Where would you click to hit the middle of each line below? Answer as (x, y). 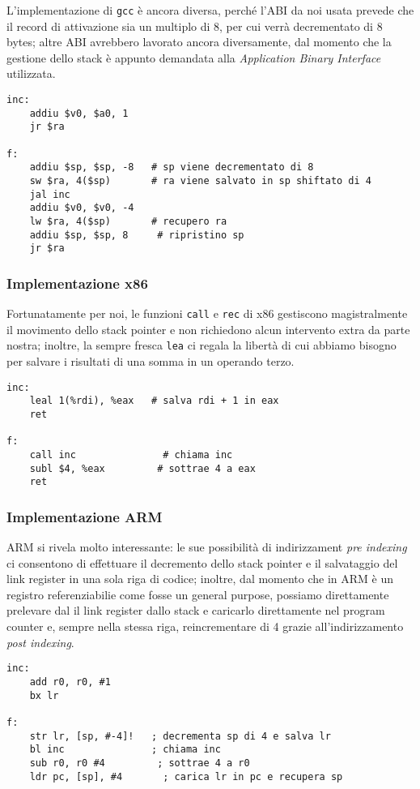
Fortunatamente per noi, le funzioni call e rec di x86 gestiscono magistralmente (207, 313)
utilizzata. (31, 73)
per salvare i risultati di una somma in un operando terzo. (151, 361)
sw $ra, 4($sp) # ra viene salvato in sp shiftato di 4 (201, 180)
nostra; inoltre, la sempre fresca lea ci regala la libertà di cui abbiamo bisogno (202, 345)
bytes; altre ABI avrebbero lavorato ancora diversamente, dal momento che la (199, 42)
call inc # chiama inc (131, 455)
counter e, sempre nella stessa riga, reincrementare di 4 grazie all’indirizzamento (205, 626)
